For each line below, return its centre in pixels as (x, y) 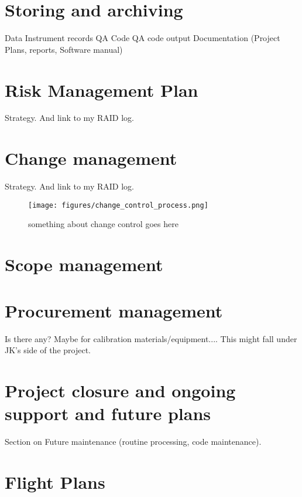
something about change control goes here (103, 224)
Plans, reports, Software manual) (64, 49)
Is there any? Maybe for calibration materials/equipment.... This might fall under (151, 338)
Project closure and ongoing (120, 390)
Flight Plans (55, 481)
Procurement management (114, 310)
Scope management (84, 264)
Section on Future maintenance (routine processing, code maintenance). (133, 441)
